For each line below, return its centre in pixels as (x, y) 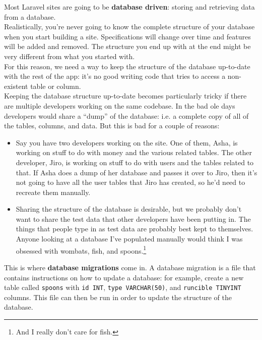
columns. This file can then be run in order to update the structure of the (118, 297)
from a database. (30, 16)
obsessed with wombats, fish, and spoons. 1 (81, 250)
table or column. (56, 86)
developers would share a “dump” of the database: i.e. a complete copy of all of (126, 115)
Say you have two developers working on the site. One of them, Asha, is (127, 142)
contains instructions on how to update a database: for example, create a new (124, 277)
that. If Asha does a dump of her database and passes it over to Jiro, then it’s (137, 172)
